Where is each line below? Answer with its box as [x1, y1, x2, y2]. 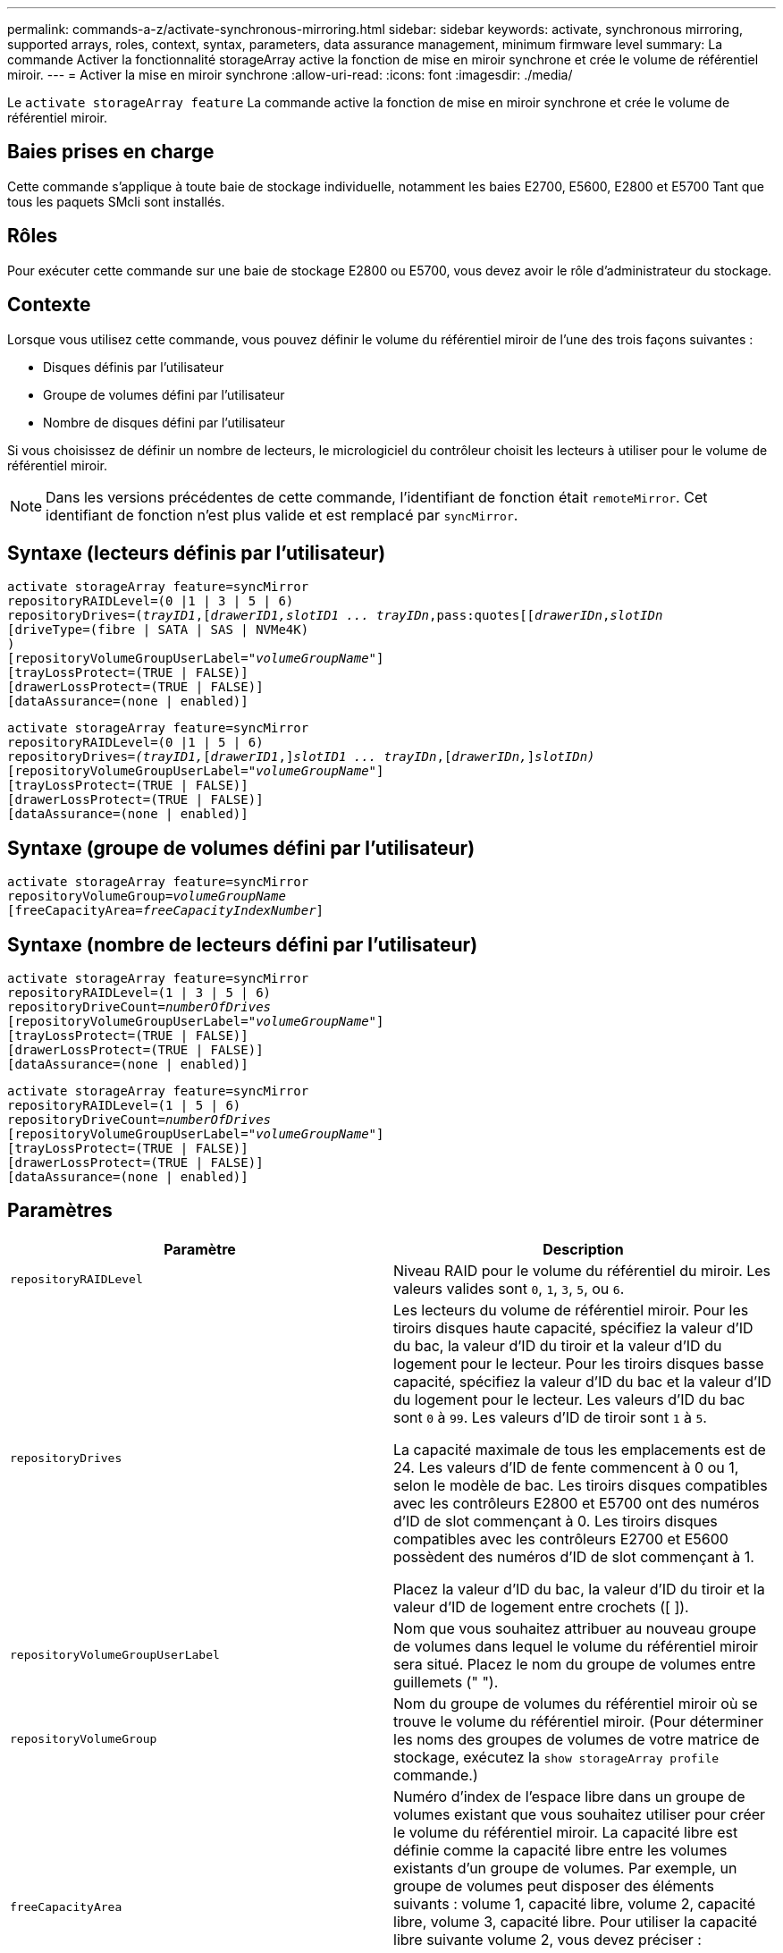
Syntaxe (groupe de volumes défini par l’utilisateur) [7, 836, 476, 859]
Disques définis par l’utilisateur [43, 359, 224, 375]
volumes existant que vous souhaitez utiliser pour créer [393, 1805, 766, 1823]
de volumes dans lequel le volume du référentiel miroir [393, 1636, 759, 1655]
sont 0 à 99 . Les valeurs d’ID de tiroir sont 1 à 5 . [393, 1408, 707, 1426]
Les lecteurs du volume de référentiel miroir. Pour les [393, 1300, 749, 1319]
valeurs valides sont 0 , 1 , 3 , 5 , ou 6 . [393, 1279, 625, 1298]
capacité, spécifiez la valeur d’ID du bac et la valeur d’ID [393, 1372, 771, 1391]
